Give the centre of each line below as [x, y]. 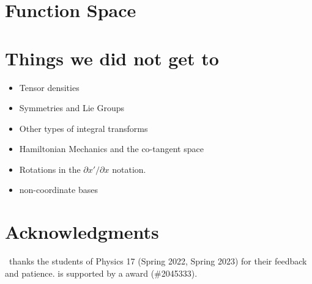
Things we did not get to [112, 58]
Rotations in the [50, 169]
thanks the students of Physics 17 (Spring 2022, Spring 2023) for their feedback [158, 261]
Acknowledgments [82, 232]
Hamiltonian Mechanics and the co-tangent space [111, 149]
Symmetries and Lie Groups [72, 108]
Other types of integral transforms [84, 128]
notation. [129, 169]
